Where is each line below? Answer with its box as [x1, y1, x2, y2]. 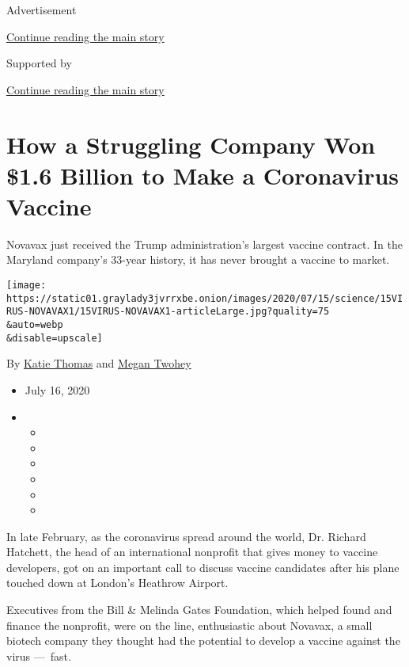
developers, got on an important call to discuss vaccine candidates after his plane [6, 558, 400, 575]
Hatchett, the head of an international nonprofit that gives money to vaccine [6, 543, 378, 560]
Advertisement [6, 2, 77, 17]
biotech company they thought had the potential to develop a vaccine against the [6, 632, 400, 649]
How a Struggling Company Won [6, 128, 376, 160]
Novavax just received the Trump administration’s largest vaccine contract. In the [6, 235, 403, 252]
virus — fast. [6, 647, 71, 664]
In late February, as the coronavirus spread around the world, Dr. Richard [6, 528, 366, 544]
